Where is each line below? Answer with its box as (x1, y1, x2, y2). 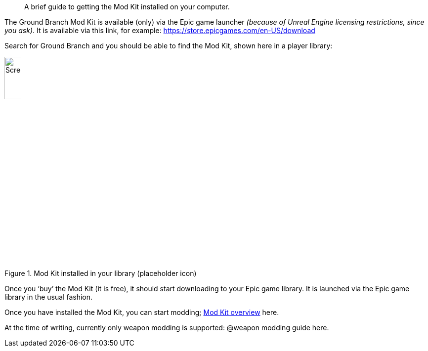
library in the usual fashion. (4, 293, 93, 302)
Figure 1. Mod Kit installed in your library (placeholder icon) (4, 269, 197, 278)
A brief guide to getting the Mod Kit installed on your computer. (24, 2, 230, 11)
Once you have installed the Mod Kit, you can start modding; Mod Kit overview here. (4, 308, 279, 317)
